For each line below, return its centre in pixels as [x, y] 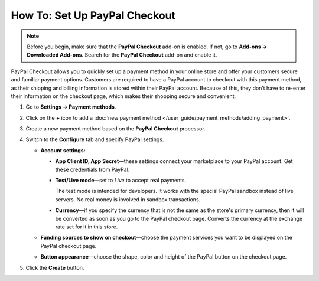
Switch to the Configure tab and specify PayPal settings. [95, 139]
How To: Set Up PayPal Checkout [93, 15]
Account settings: [63, 150]
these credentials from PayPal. [92, 169]
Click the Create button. [55, 267]
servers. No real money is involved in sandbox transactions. [128, 199]
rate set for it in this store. [87, 227]
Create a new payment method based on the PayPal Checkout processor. [116, 129]
